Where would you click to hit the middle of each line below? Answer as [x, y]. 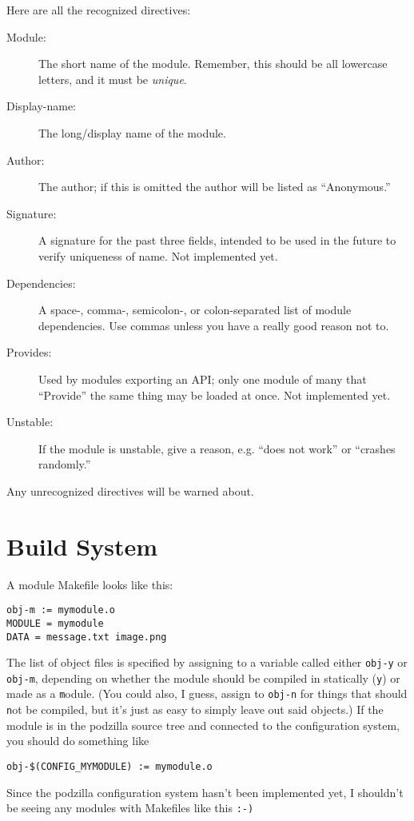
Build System [82, 546]
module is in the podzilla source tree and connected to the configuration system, [203, 725]
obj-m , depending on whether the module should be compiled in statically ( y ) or [203, 678]
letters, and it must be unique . [113, 79]
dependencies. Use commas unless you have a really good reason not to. [214, 325]
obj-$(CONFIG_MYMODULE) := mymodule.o [109, 766]
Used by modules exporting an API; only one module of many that [203, 379]
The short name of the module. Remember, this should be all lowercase [213, 64]
